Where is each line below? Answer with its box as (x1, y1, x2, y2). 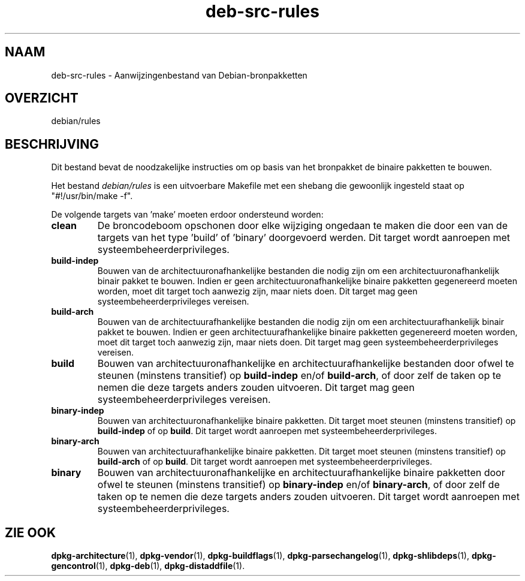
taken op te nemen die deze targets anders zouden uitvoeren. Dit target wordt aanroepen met (97, 490, 520, 503)
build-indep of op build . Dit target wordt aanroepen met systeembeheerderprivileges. (97, 426, 437, 436)
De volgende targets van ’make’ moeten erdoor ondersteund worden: (51, 209, 324, 220)
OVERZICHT (5, 91, 79, 106)
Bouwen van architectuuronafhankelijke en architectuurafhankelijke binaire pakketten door (97, 466, 505, 479)
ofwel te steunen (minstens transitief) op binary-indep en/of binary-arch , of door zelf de (97, 478, 500, 491)
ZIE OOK (5, 525, 56, 540)
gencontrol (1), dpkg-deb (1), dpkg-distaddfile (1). (51, 561, 245, 571)
